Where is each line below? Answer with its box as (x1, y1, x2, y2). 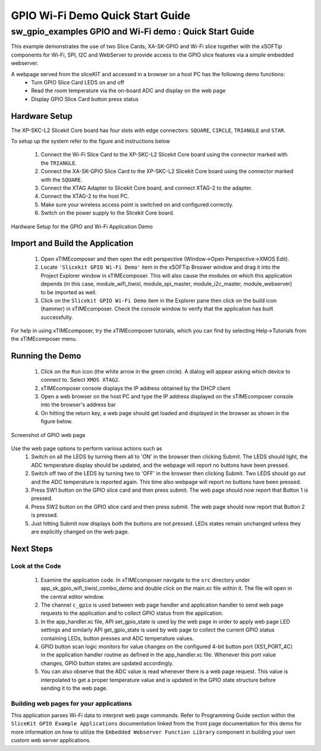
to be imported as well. (40, 288, 97, 296)
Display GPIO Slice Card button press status (31, 95, 139, 102)
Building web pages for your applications (11, 699, 132, 708)
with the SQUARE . (40, 176, 83, 183)
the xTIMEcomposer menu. (11, 335, 77, 342)
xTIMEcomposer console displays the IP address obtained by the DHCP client (40, 384, 231, 392)
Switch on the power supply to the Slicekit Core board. (40, 209, 175, 216)
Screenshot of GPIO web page (11, 431, 86, 438)
